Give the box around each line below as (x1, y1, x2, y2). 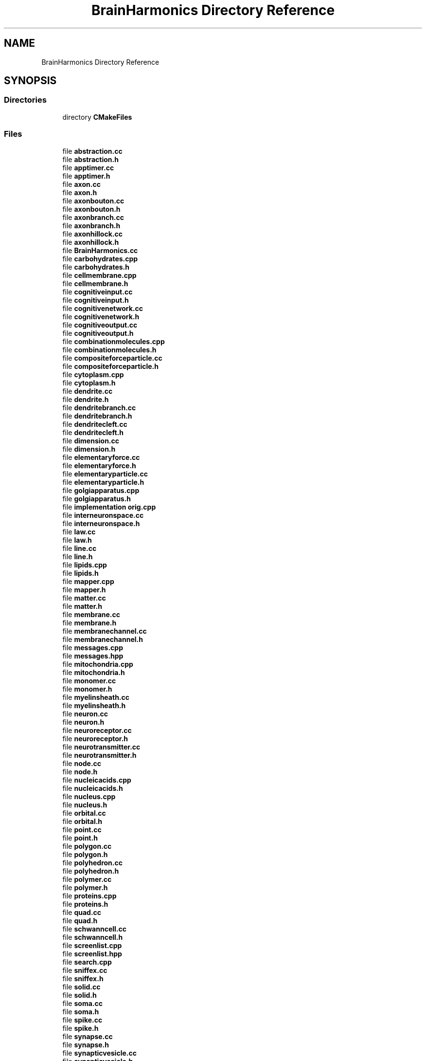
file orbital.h (62, 817, 103, 825)
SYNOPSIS (4, 74, 57, 87)
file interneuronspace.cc (62, 511, 144, 519)
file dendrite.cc (62, 386, 113, 395)
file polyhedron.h (62, 866, 119, 875)
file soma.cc (62, 999, 103, 1007)
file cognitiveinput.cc (62, 287, 133, 296)
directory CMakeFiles (62, 112, 132, 121)
